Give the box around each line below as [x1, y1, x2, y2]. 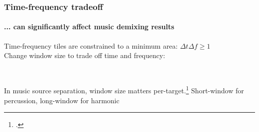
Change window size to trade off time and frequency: [4, 50, 165, 61]
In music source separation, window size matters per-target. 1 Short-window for [4, 84, 244, 96]
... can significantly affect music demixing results [4, 21, 174, 32]
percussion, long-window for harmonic [4, 95, 120, 105]
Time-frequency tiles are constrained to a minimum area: [4, 40, 178, 51]
